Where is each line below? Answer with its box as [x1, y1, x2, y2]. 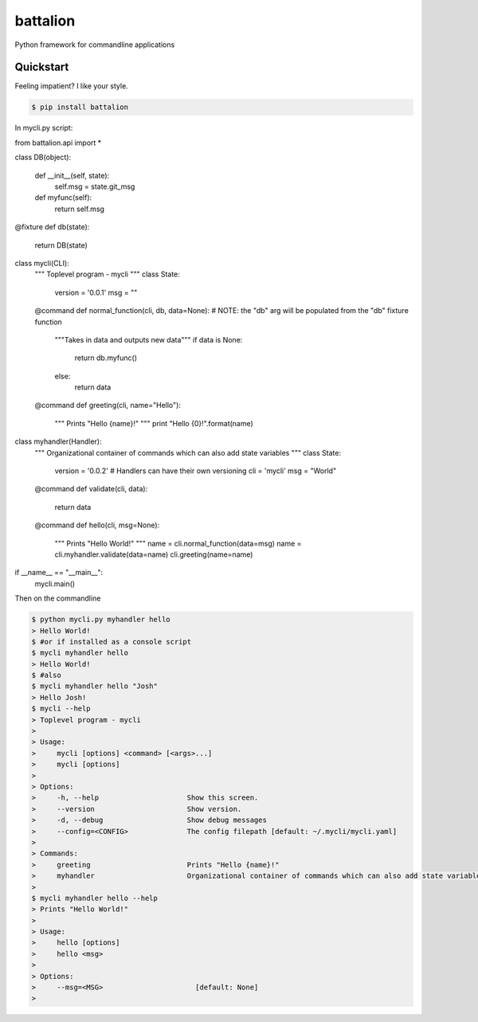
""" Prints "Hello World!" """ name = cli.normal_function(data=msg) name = [54, 538, 302, 548]
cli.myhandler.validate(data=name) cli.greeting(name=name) [54, 550, 253, 559]
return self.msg [54, 204, 105, 213]
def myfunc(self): [34, 193, 92, 202]
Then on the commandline [14, 593, 101, 603]
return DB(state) [34, 240, 88, 250]
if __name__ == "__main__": [14, 568, 104, 578]
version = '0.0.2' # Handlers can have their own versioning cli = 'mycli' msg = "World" [54, 466, 337, 476]
